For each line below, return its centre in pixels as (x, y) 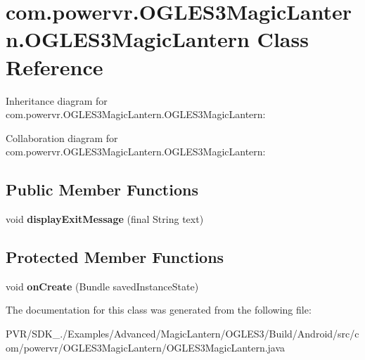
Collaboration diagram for (62, 137)
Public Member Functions (102, 189)
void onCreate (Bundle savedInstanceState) (102, 286)
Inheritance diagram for (57, 100)
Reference (55, 66)
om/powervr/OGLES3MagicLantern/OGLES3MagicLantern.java (146, 347)
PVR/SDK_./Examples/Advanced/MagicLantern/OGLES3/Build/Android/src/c (182, 334)
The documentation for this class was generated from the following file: (159, 310)
